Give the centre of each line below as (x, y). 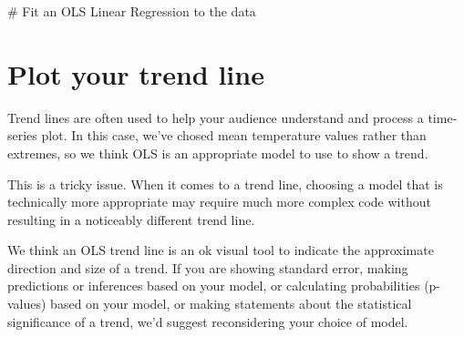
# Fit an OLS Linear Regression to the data (132, 11)
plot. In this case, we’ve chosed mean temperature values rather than (234, 135)
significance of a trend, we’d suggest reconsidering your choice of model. (208, 321)
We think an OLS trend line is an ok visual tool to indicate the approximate (221, 250)
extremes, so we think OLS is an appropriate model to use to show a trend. (218, 153)
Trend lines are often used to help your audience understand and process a (216, 117)
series (22, 135)
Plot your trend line (136, 73)
